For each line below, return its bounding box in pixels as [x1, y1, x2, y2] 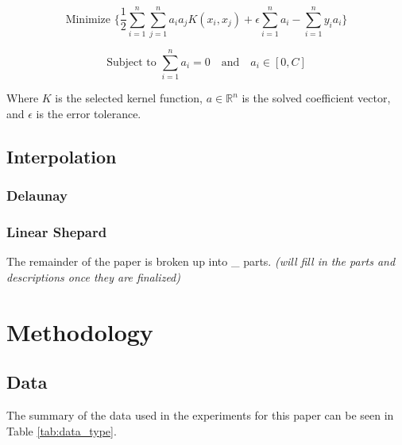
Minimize [65, 13, 111, 25]
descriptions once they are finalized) [6, 268, 180, 285]
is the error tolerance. [36, 105, 141, 121]
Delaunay [6, 186, 68, 205]
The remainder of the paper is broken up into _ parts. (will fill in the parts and [6, 253, 396, 270]
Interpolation [6, 144, 117, 168]
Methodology [6, 315, 153, 347]
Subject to [106, 56, 157, 68]
